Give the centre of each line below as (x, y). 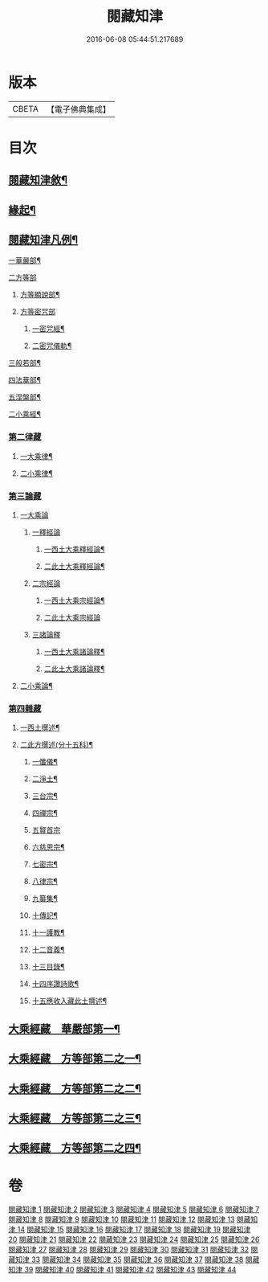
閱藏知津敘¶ (38, 180)
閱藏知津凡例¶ (43, 240)
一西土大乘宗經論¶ (74, 600)
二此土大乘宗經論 (72, 618)
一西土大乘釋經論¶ (74, 549)
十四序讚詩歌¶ (55, 984)
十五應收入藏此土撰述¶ (69, 1001)
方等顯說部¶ (40, 295)
